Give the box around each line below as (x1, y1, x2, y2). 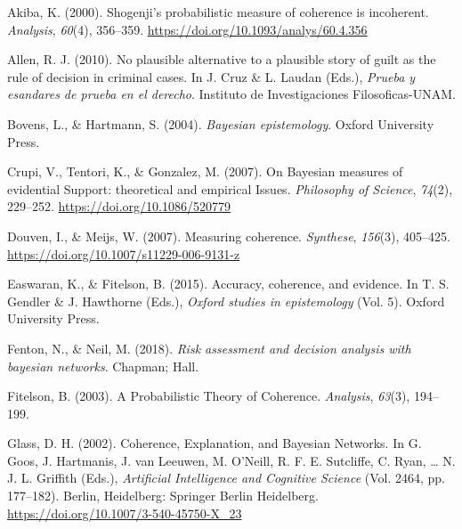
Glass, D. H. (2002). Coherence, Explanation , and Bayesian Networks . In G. (7, 434, 422, 452)
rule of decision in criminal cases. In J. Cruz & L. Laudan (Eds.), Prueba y (7, 67, 416, 85)
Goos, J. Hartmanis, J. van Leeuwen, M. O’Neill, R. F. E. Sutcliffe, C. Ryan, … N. (7, 451, 456, 469)
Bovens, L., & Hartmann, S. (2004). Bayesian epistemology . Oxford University (7, 114, 434, 133)
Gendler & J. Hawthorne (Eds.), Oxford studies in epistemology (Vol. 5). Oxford (7, 291, 445, 310)
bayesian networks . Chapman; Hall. (7, 356, 199, 375)
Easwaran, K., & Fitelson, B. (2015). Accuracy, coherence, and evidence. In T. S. (7, 274, 450, 293)
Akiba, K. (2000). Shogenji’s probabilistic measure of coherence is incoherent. (7, 3, 429, 20)
